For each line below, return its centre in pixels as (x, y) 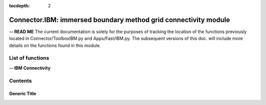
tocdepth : (19, 6)
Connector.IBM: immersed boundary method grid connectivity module (119, 20)
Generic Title (23, 94)
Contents (20, 80)
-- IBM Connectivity (30, 68)
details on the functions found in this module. (55, 45)
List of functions (29, 58)
